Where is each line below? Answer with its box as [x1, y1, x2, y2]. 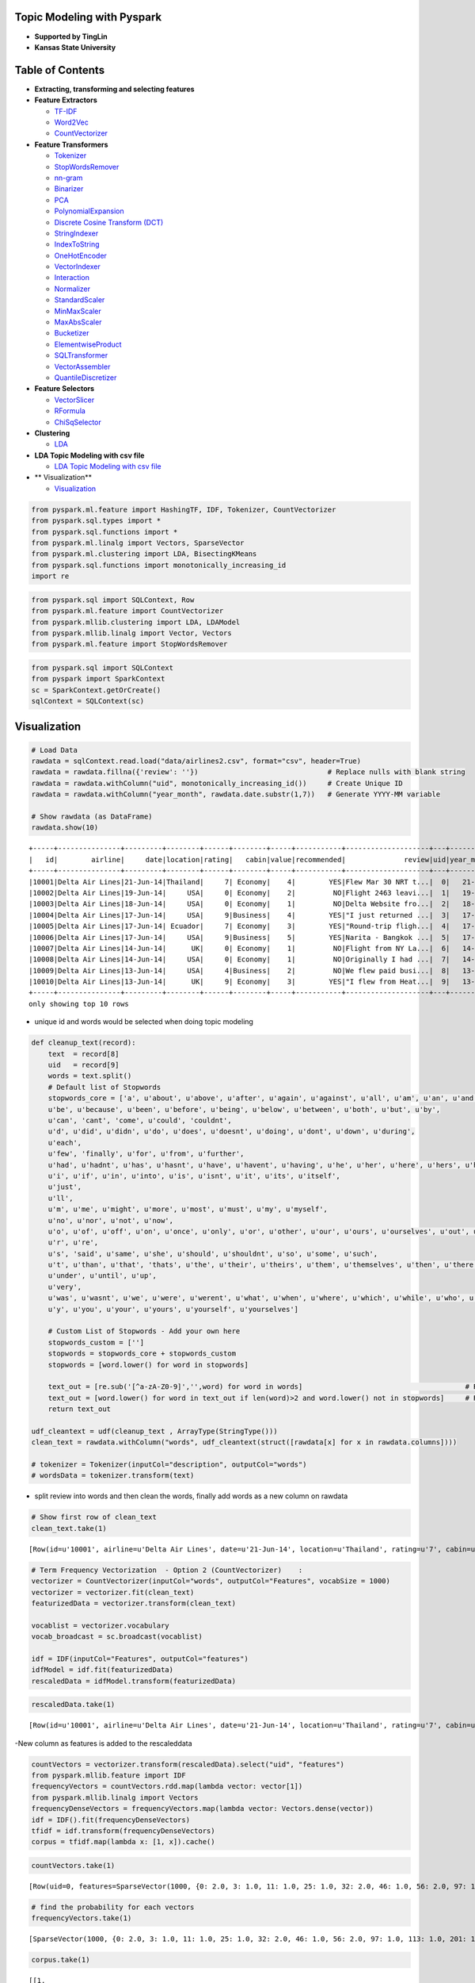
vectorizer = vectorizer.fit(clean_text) [31, 1587, 195, 1597]
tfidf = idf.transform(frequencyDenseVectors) [31, 1827, 215, 1835]
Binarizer [54, 184, 84, 194]
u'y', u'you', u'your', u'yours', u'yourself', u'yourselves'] [47, 1305, 299, 1314]
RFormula [54, 406, 86, 416]
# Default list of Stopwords [47, 1083, 161, 1091]
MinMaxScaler [54, 306, 102, 316]
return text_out [47, 1405, 111, 1413]
